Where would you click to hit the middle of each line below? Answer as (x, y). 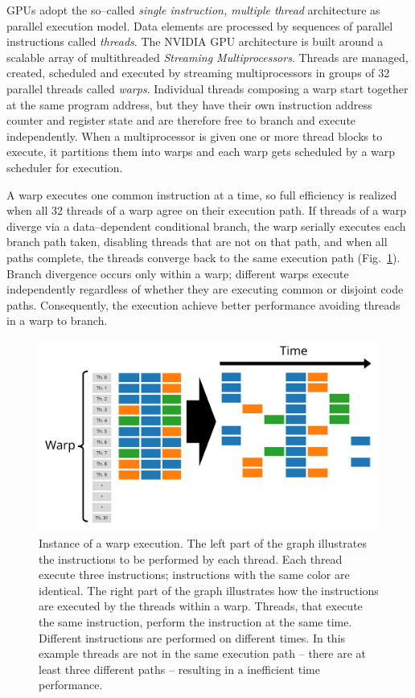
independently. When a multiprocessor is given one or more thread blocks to (195, 135)
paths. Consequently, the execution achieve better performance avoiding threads (203, 304)
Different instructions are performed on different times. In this (192, 637)
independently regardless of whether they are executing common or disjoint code (205, 289)
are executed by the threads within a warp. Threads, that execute (201, 606)
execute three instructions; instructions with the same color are (194, 575)
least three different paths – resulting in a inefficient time (179, 669)
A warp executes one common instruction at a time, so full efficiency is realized (202, 194)
